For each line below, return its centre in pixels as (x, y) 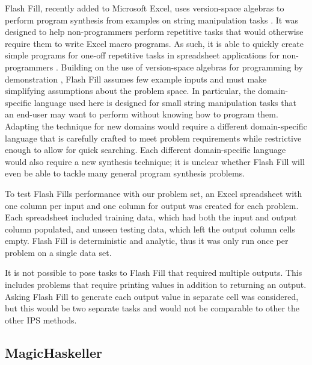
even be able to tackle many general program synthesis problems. (125, 173)
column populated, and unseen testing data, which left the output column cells (150, 229)
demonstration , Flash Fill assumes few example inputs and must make (136, 79)
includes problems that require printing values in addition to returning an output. (156, 285)
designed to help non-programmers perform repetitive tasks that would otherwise (154, 32)
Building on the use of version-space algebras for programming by (182, 67)
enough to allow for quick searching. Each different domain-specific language (145, 150)
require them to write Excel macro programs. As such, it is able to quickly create (154, 43)
